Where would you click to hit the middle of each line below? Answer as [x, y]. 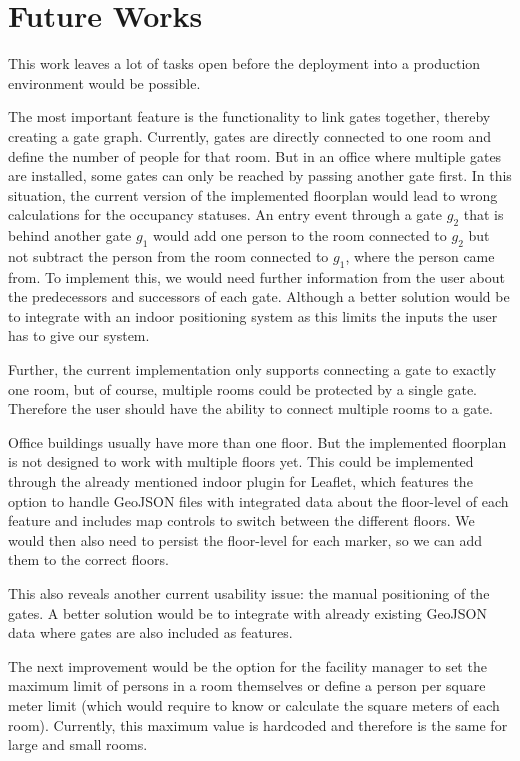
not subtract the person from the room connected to [168, 255]
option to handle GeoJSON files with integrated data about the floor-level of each [258, 500]
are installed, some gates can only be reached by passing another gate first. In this [260, 175]
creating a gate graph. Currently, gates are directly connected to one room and [249, 135]
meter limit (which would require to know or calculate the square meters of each [254, 704]
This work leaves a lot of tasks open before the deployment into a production [244, 63]
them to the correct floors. [88, 559]
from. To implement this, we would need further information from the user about [257, 276]
